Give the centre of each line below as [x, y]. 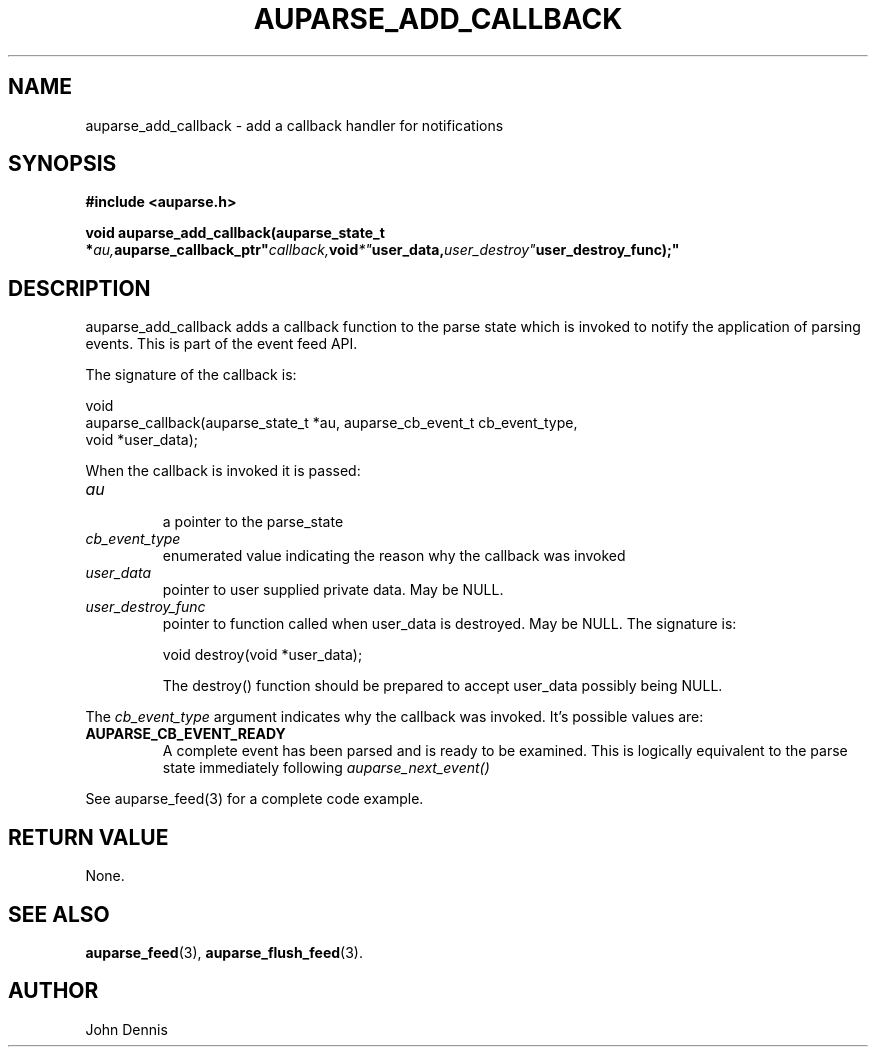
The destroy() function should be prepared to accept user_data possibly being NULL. [442, 686]
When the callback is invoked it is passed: [223, 471]
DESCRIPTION [79, 288]
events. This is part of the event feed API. [221, 344]
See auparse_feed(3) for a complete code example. [254, 799]
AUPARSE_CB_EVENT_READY [185, 734]
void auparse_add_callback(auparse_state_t [235, 233]
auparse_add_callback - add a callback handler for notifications [294, 125]
